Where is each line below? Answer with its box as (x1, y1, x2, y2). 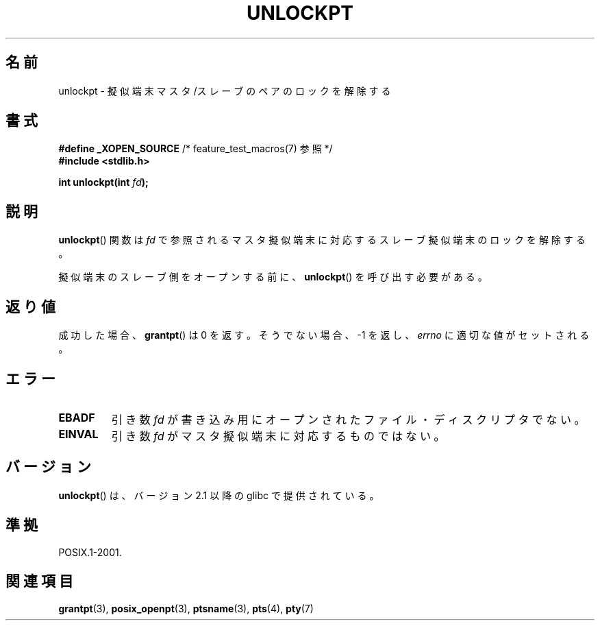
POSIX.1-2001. (58, 546, 122, 558)
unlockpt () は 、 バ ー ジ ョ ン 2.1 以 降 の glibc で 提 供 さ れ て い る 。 (58, 489, 379, 501)
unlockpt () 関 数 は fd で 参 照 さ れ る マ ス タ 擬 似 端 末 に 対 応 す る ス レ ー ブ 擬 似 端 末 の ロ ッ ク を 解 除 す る (58, 234, 586, 246)
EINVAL (58, 426, 99, 441)
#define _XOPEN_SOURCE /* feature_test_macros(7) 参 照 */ (58, 143, 333, 155)
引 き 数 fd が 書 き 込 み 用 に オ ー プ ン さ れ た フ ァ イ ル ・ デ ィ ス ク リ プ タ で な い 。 (111, 412, 586, 426)
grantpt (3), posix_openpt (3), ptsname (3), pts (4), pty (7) (58, 602, 314, 614)
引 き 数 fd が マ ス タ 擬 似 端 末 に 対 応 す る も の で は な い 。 (111, 429, 445, 443)
